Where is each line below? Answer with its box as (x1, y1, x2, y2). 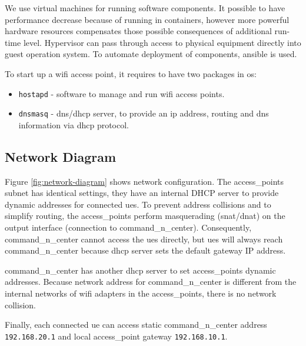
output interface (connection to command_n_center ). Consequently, (5, 221, 252, 234)
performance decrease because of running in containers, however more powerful (5, 13, 290, 25)
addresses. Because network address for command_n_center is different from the (5, 275, 297, 288)
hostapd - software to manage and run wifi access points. (18, 87, 225, 99)
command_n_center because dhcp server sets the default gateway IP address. (5, 244, 286, 257)
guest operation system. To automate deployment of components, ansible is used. (5, 48, 297, 60)
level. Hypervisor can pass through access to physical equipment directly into (23, 36, 301, 48)
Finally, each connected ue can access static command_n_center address (5, 318, 267, 331)
